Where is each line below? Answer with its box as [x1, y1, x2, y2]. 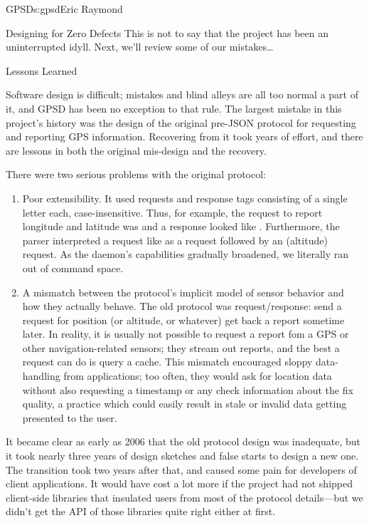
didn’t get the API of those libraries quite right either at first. [6, 504, 276, 519]
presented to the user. [22, 410, 117, 425]
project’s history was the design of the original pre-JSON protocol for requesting [6, 115, 356, 130]
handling [22, 368, 60, 383]
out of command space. [22, 260, 124, 275]
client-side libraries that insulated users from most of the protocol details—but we [6, 490, 363, 504]
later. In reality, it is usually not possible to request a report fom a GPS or [22, 326, 349, 341]
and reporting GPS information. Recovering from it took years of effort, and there [6, 129, 363, 144]
